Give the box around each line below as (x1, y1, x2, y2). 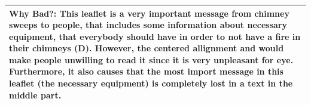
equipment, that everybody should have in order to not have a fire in (9, 30, 301, 42)
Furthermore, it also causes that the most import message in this (9, 65, 283, 78)
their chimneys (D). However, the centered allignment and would (9, 42, 284, 54)
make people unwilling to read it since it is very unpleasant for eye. (9, 53, 294, 66)
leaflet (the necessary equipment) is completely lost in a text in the (9, 77, 293, 89)
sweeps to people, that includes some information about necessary (9, 18, 287, 31)
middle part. (9, 88, 62, 101)
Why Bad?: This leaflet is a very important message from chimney (9, 7, 289, 19)
